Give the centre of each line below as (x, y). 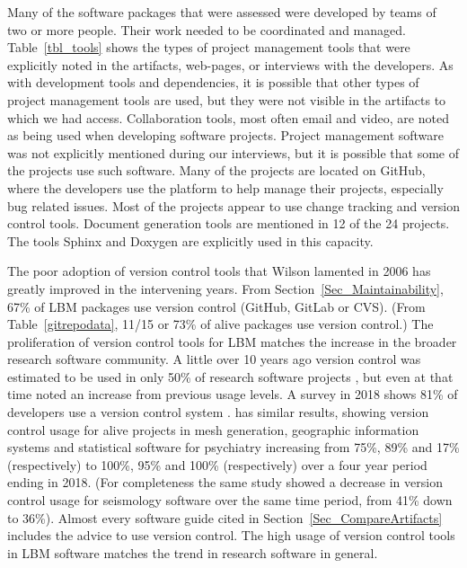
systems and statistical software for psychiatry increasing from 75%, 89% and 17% (233, 447)
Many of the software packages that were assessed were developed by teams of (222, 12)
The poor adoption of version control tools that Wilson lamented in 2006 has (219, 271)
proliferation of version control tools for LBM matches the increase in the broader (232, 341)
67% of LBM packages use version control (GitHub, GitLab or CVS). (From (216, 306)
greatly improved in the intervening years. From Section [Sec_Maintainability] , (225, 288)
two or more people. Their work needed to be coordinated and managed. (207, 29)
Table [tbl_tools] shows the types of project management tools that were (209, 47)
